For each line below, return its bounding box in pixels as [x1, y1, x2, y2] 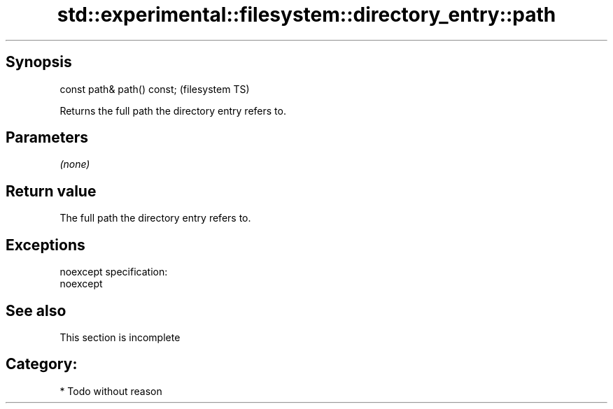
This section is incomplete [59, 331, 181, 343]
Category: [6, 355, 78, 373]
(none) [59, 158, 90, 171]
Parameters [6, 129, 88, 147]
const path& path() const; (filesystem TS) [59, 82, 250, 95]
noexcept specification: [59, 266, 168, 278]
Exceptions [6, 236, 85, 254]
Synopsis [6, 53, 72, 71]
